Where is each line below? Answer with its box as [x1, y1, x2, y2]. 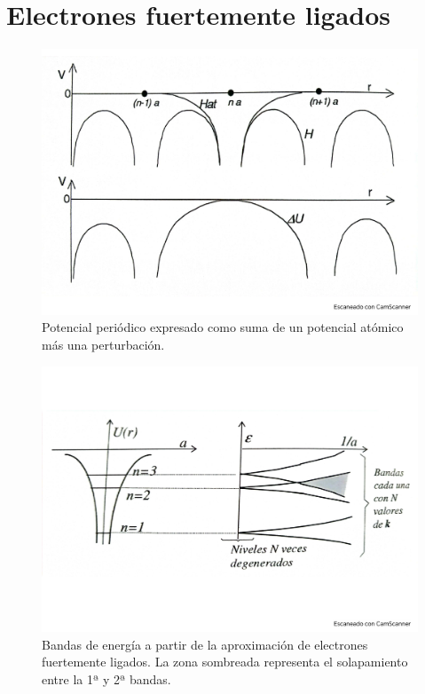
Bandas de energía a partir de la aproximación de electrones [42, 635, 368, 653]
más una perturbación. [42, 335, 165, 353]
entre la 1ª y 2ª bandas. [42, 670, 171, 688]
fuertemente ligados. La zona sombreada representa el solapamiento [42, 652, 408, 671]
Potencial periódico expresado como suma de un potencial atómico [42, 318, 404, 336]
